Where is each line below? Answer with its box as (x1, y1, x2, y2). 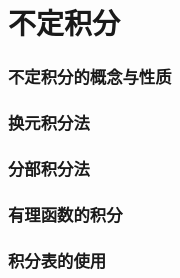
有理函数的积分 (8, 201, 123, 226)
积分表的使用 (8, 247, 107, 272)
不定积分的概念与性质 (8, 64, 172, 89)
